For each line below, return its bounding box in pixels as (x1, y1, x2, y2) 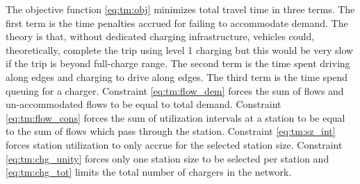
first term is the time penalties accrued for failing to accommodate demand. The (6, 15, 348, 30)
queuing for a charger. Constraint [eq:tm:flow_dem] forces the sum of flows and (6, 83, 344, 98)
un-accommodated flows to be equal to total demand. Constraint (6, 97, 281, 111)
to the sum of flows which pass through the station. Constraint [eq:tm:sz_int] (6, 124, 336, 138)
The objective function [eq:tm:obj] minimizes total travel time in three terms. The (6, 2, 355, 16)
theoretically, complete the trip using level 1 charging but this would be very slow (6, 42, 354, 57)
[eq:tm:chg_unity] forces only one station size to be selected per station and (6, 151, 329, 165)
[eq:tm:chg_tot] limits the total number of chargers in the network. (6, 165, 292, 179)
